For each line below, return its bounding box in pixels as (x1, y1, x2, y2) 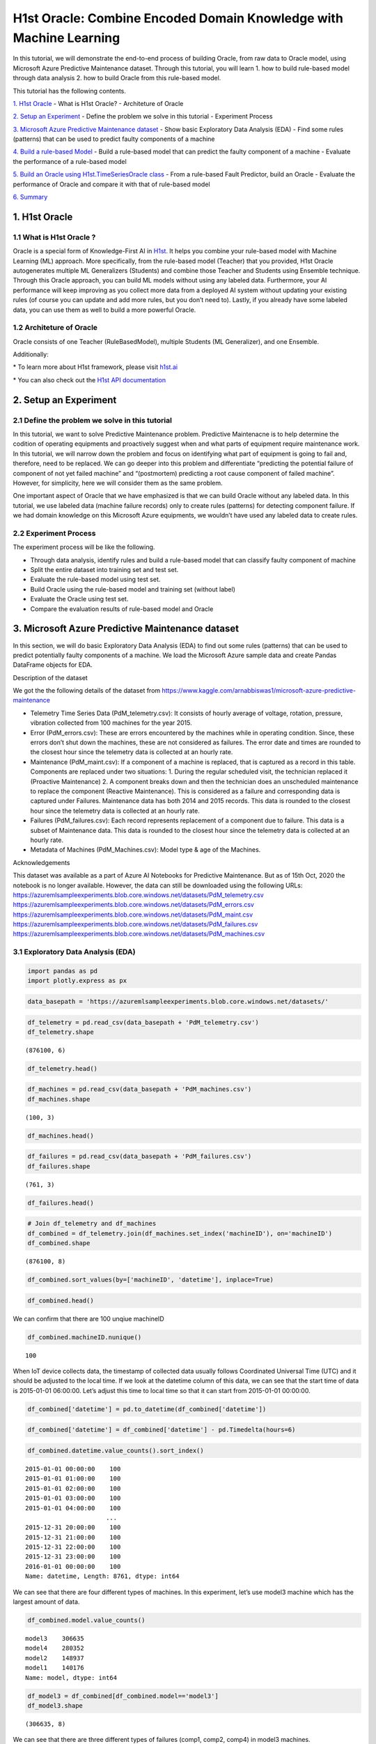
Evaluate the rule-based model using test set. (30, 576, 161, 584)
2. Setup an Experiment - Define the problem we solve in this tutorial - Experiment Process (13, 112, 273, 121)
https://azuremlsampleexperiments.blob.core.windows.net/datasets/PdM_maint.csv (13, 910, 253, 919)
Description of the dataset (13, 673, 88, 682)
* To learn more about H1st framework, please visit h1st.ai (13, 363, 178, 371)
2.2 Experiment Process (13, 528, 96, 538)
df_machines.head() (27, 1132, 94, 1140)
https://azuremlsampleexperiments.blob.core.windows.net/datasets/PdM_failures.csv (13, 920, 258, 929)
